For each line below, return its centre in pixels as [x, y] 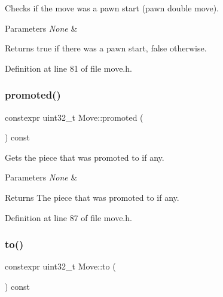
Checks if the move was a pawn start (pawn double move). [112, 8]
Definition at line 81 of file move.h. [68, 68]
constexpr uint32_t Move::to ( [60, 266]
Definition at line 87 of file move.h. [68, 217]
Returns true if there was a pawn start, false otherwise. [106, 48]
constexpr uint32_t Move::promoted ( [74, 117]
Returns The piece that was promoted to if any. [92, 197]
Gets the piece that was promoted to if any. [85, 157]
